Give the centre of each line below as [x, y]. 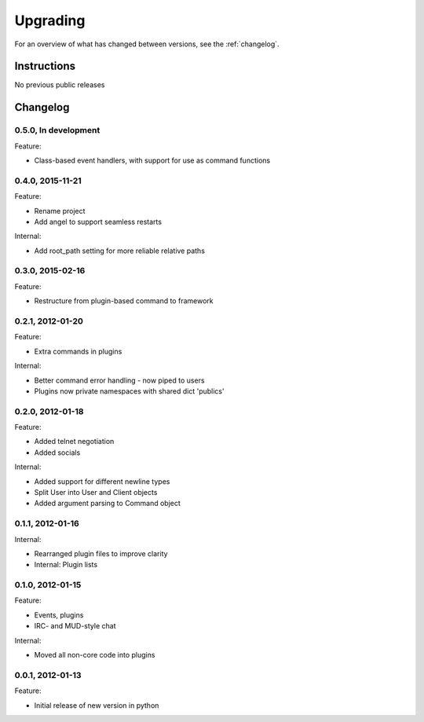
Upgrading [50, 20]
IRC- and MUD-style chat [75, 626]
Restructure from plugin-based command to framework [124, 301]
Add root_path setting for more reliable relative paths [120, 251]
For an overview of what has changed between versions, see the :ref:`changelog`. [147, 44]
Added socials [57, 453]
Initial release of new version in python [97, 705]
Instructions [45, 66]
